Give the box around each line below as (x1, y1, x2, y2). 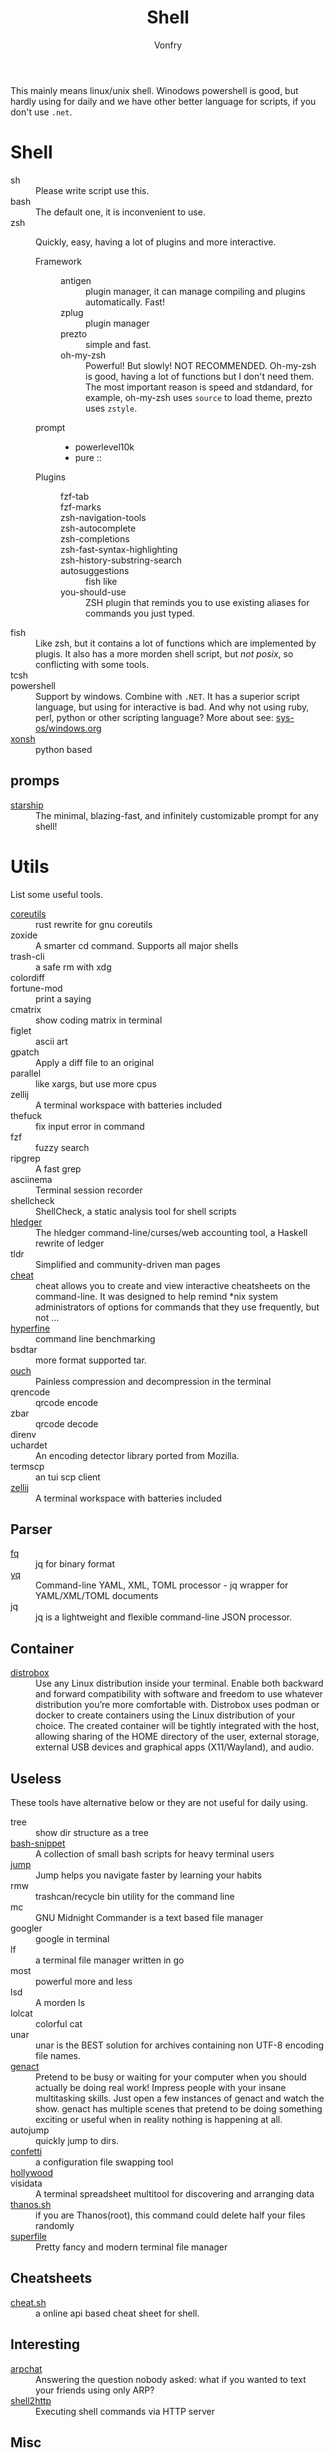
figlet (10, 1024, 32, 1036)
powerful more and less (35, 1976, 133, 1988)
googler (10, 1922, 43, 1935)
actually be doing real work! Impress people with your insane (35, 2082, 287, 2094)
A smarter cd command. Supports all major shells (35, 939, 239, 951)
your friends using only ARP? (35, 2384, 155, 2396)
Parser (10, 1521, 53, 1538)
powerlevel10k (74, 441, 135, 453)
